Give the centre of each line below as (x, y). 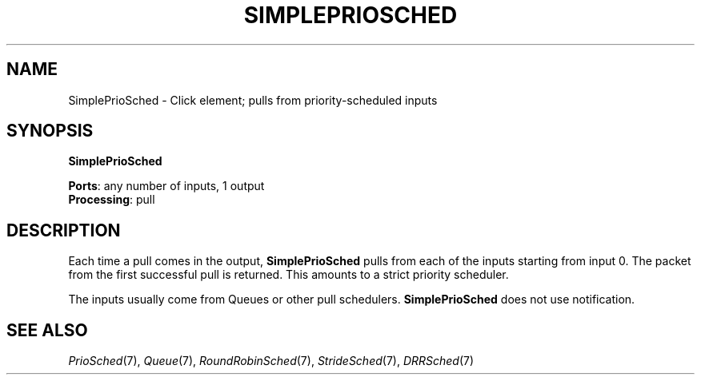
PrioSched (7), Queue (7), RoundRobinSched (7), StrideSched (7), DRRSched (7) (271, 361)
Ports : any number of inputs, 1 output (166, 186)
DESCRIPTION (64, 230)
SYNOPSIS (50, 131)
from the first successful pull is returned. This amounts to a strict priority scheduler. (288, 275)
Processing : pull (112, 200)
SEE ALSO (47, 330)
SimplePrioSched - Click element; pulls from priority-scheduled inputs (253, 100)
